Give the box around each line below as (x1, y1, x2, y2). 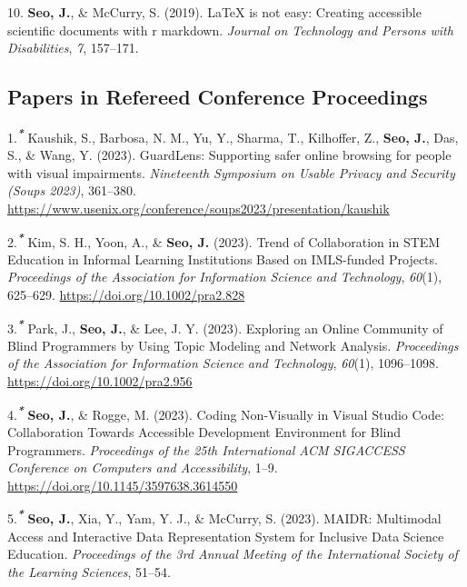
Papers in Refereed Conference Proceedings (7, 83, 428, 111)
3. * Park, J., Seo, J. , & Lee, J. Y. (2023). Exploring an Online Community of (7, 315, 443, 337)
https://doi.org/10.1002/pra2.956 (7, 372, 193, 391)
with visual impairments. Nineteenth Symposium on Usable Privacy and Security (7, 163, 455, 182)
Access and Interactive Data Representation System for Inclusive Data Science (7, 526, 444, 545)
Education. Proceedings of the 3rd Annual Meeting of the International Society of (7, 544, 458, 563)
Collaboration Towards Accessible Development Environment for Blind (7, 422, 402, 441)
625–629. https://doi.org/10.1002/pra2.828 (7, 285, 245, 304)
